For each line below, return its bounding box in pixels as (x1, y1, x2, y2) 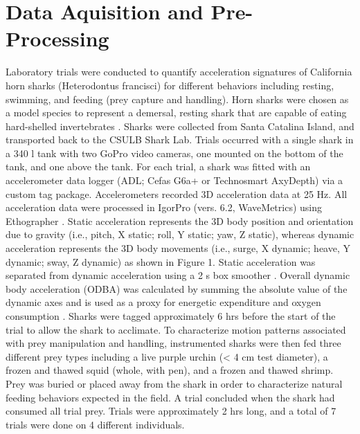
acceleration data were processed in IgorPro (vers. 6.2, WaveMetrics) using (6, 200, 322, 215)
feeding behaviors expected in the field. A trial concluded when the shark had (6, 390, 335, 404)
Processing (6, 24, 109, 53)
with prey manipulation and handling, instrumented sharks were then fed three (6, 336, 341, 350)
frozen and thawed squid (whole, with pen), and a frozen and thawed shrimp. (6, 363, 334, 377)
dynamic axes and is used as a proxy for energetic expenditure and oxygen (6, 295, 321, 309)
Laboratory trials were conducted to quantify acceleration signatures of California (6, 64, 352, 79)
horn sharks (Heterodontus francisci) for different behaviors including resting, (6, 78, 334, 92)
